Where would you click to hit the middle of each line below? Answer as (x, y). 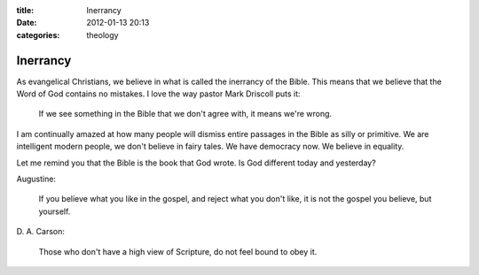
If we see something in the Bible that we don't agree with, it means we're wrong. (185, 114)
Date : (27, 23)
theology (102, 34)
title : (25, 10)
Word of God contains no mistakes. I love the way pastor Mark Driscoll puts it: (158, 94)
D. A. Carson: (41, 232)
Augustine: (36, 179)
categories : (38, 34)
